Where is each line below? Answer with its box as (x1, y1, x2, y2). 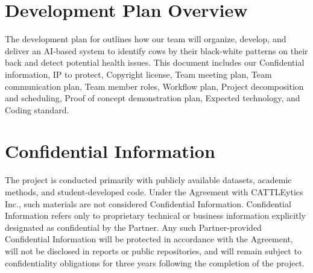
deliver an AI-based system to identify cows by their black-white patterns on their (5, 44, 308, 57)
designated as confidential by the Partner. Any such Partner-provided (5, 221, 262, 233)
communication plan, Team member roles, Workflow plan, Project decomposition (5, 80, 304, 92)
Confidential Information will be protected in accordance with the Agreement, (5, 233, 293, 245)
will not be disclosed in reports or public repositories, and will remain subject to (5, 244, 302, 257)
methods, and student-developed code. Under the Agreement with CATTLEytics (5, 186, 303, 198)
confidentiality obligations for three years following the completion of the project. (5, 256, 305, 269)
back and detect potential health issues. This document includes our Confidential (5, 56, 305, 69)
